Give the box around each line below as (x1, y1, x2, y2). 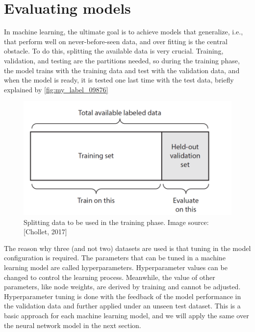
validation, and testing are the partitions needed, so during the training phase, (4, 55, 240, 65)
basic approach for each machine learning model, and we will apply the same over (4, 310, 249, 320)
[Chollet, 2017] (24, 226, 67, 237)
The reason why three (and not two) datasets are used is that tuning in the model (4, 243, 251, 253)
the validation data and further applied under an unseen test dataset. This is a (4, 301, 241, 311)
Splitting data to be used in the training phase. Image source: (24, 217, 209, 227)
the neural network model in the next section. (4, 320, 141, 330)
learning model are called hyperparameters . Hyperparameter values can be (4, 262, 228, 272)
